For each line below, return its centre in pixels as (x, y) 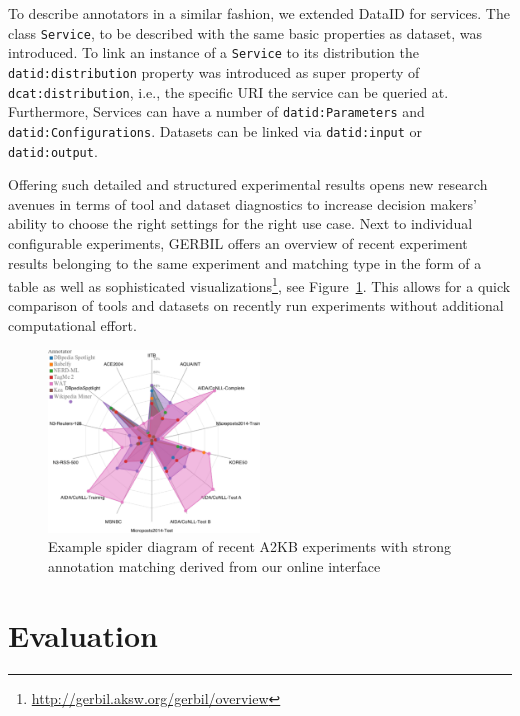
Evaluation (83, 634)
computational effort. (72, 325)
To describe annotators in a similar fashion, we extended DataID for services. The (259, 13)
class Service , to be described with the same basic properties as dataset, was (245, 32)
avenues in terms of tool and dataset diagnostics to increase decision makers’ (242, 203)
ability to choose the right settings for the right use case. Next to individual (240, 223)
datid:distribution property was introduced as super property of (214, 71)
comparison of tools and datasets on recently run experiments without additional (256, 305)
